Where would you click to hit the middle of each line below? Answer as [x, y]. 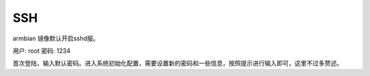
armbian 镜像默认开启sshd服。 [56, 38]
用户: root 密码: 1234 [42, 51]
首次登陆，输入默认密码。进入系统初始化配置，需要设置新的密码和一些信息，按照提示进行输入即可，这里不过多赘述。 [177, 63]
